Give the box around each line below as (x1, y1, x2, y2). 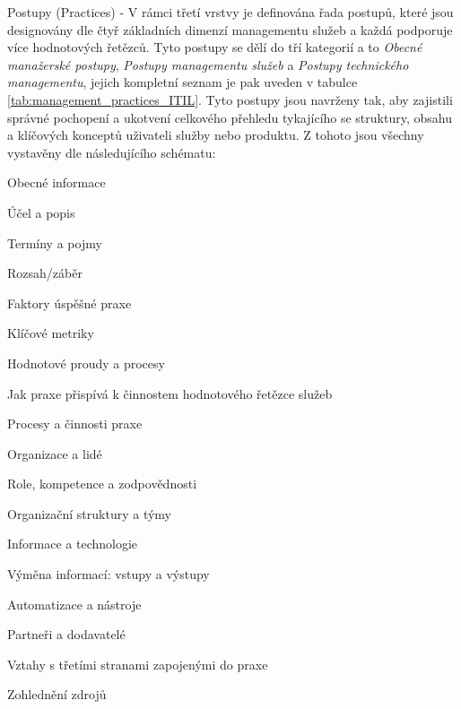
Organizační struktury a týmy (7, 504, 171, 523)
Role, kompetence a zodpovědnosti (7, 474, 197, 493)
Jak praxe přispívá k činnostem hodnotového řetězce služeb (7, 384, 333, 402)
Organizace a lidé (7, 444, 102, 463)
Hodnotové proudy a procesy (7, 353, 165, 372)
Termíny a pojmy (7, 233, 102, 252)
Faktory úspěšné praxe (7, 293, 132, 312)
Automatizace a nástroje (7, 594, 142, 613)
